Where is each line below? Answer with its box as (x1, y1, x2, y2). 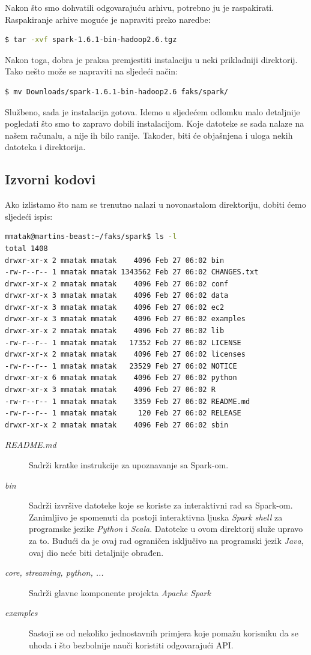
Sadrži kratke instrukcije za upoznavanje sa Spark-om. (29, 459, 229, 471)
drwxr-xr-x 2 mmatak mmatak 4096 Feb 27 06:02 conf (5, 279, 229, 288)
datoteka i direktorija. (5, 140, 86, 153)
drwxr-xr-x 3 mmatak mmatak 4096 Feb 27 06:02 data (5, 291, 229, 300)
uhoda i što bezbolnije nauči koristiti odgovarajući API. (29, 638, 234, 651)
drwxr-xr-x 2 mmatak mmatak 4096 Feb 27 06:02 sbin (5, 420, 229, 429)
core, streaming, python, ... (5, 566, 104, 579)
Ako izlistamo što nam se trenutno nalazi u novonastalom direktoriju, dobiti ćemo (5, 198, 306, 211)
